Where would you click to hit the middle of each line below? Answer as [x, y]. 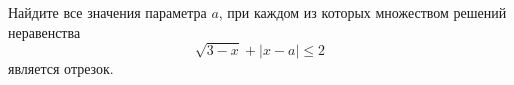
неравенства [44, 31]
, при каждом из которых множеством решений [362, 12]
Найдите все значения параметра [107, 12]
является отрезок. [61, 68]
